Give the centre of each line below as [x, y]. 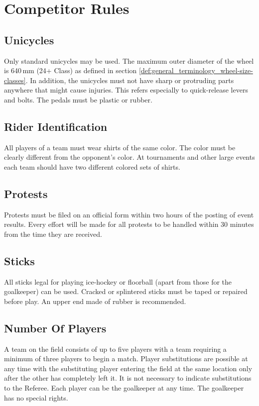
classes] [15, 80]
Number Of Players [55, 328]
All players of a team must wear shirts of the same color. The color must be [120, 147]
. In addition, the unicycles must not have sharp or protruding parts [130, 80]
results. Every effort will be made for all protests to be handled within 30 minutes [129, 224]
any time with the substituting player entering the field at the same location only [128, 368]
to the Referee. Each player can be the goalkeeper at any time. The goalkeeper [124, 388]
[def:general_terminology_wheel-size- [196, 70]
